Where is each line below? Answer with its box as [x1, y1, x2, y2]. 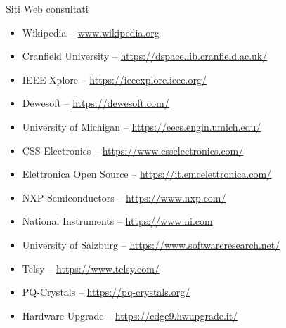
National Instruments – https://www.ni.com [22, 214, 213, 228]
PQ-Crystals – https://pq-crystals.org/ [22, 284, 190, 299]
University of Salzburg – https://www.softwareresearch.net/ [22, 237, 280, 251]
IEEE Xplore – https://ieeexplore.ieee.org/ [22, 72, 207, 86]
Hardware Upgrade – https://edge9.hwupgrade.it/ [22, 308, 238, 322]
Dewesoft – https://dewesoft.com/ [22, 96, 169, 110]
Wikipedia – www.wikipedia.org [22, 25, 160, 39]
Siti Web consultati [6, 1, 89, 15]
